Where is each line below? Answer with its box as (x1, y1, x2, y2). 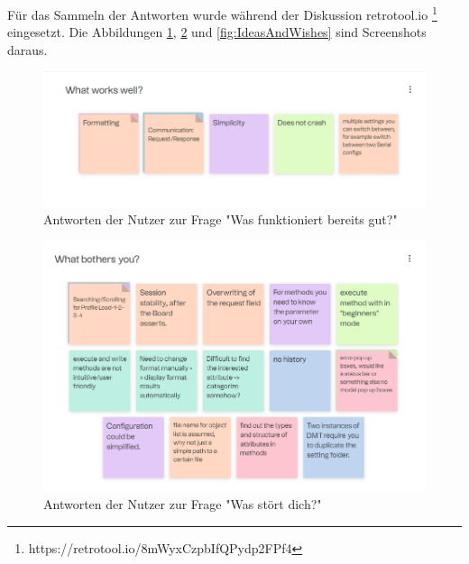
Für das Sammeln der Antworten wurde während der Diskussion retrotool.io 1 (7, 3, 437, 23)
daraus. (7, 40, 48, 59)
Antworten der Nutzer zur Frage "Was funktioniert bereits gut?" (43, 210, 398, 229)
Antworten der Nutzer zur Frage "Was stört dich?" (43, 495, 322, 514)
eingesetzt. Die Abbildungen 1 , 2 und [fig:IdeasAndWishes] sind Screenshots (7, 23, 427, 41)
